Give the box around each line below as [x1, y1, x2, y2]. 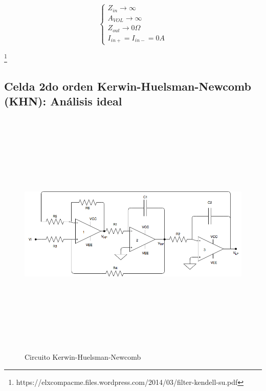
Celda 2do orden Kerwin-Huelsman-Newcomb [4, 78, 251, 94]
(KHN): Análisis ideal [4, 93, 122, 109]
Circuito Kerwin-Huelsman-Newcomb [25, 352, 141, 362]
